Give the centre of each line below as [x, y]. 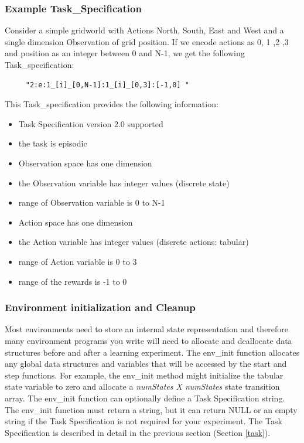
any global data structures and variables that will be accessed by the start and [146, 364]
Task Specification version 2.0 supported [91, 123]
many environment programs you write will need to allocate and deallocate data [148, 340]
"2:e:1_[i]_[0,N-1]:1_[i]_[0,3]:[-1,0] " [107, 85]
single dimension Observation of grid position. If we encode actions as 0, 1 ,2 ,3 [147, 41]
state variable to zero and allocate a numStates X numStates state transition [142, 386]
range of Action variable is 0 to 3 [78, 261]
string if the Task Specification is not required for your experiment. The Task [144, 421]
